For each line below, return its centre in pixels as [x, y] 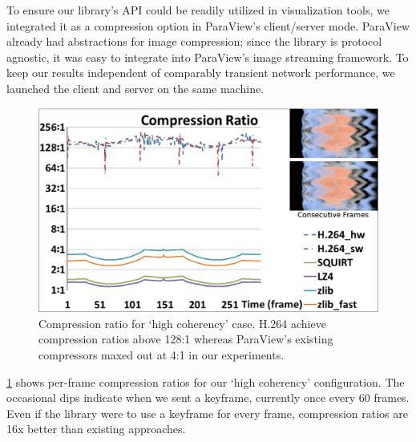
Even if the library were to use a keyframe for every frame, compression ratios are [207, 413]
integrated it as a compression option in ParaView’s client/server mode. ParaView [208, 25]
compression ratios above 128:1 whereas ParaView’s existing [186, 339]
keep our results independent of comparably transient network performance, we [201, 73]
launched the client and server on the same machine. [135, 88]
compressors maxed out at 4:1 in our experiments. [162, 354]
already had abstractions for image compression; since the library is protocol [194, 41]
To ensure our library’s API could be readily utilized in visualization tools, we [198, 10]
